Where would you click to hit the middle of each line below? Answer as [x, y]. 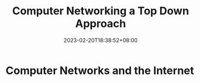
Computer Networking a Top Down [101, 11]
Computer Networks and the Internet [100, 70]
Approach [101, 24]
